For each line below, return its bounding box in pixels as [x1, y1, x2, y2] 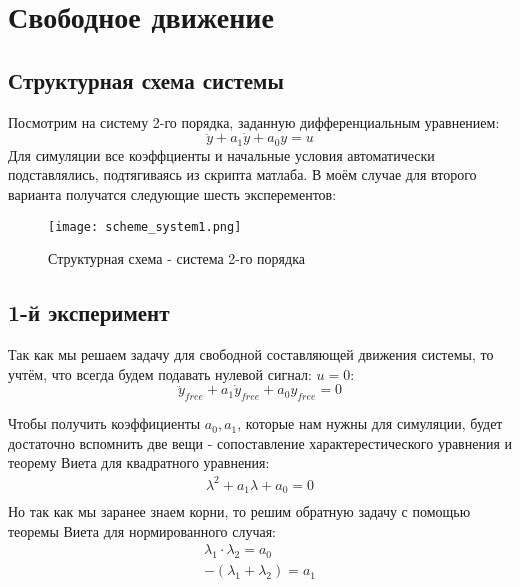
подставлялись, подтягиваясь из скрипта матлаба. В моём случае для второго [8, 164, 477, 185]
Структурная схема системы [8, 64, 284, 95]
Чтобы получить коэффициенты [8, 413, 201, 434]
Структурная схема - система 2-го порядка [48, 248, 305, 269]
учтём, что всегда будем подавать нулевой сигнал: [8, 363, 312, 384]
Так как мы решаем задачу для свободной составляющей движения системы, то [8, 344, 494, 365]
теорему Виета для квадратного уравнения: [8, 452, 270, 473]
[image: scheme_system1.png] [48, 219, 242, 234]
